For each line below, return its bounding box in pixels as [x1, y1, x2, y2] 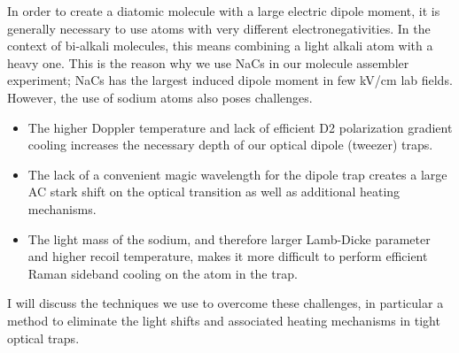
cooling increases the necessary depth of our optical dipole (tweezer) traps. [27, 135, 433, 154]
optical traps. [7, 328, 80, 347]
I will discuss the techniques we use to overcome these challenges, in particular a [7, 294, 444, 312]
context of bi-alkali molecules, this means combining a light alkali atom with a [7, 36, 433, 55]
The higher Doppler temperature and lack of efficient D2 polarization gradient [27, 118, 453, 136]
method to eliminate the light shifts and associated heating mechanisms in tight [7, 311, 440, 329]
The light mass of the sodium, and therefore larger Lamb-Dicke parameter [27, 229, 431, 248]
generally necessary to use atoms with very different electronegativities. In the [7, 19, 431, 37]
